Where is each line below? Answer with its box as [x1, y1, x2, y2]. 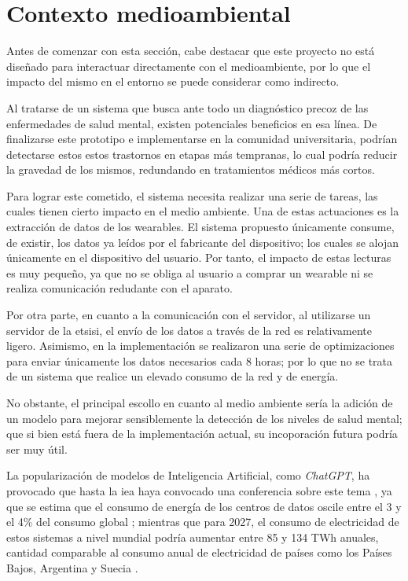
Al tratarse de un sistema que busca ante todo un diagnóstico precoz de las [6, 99, 369, 116]
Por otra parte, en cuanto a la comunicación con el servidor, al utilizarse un [6, 307, 371, 323]
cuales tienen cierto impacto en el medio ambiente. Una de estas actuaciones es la [6, 203, 399, 219]
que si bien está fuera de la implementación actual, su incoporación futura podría [6, 425, 398, 442]
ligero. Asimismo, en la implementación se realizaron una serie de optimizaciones [6, 337, 395, 354]
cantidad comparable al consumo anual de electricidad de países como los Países [6, 544, 392, 561]
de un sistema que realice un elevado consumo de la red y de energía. [6, 368, 339, 384]
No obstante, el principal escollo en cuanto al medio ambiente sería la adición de [6, 395, 393, 410]
